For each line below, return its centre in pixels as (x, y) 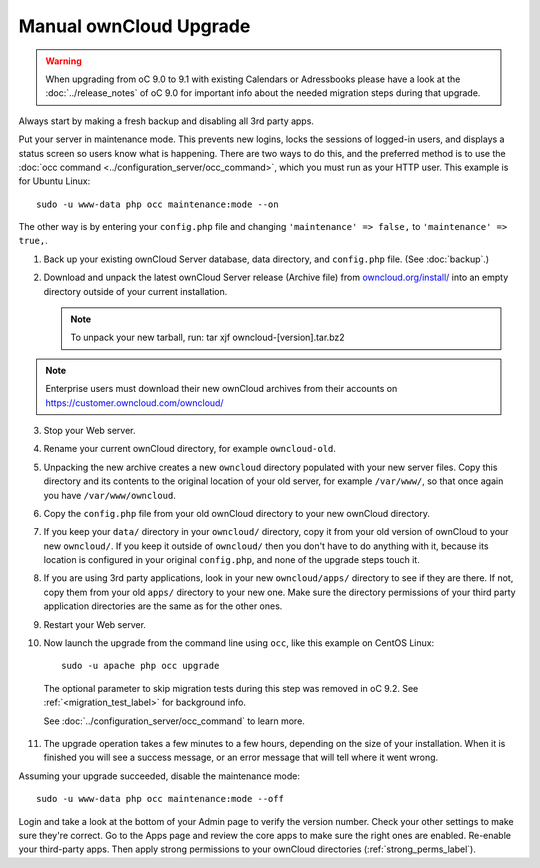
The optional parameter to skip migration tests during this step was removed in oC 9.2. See (231, 688)
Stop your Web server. (89, 430)
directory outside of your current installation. (135, 291)
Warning (63, 61)
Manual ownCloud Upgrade (134, 26)
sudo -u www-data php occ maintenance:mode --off (160, 799)
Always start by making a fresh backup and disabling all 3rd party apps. (166, 121)
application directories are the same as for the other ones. (163, 606)
